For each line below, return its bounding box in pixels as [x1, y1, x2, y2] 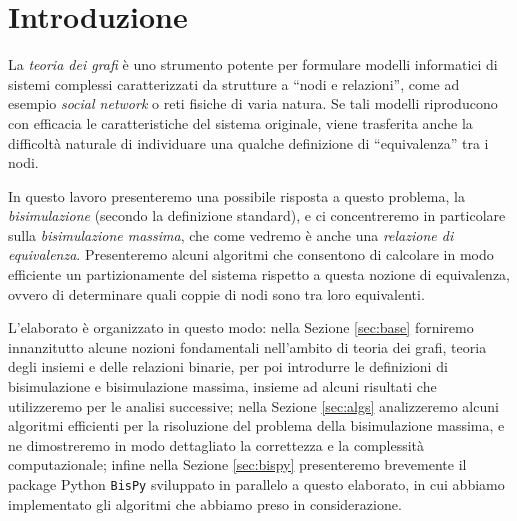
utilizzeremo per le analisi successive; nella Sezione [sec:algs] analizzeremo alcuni [8, 395, 499, 416]
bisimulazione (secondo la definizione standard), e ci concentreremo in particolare [8, 205, 506, 226]
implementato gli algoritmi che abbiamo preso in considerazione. [8, 493, 402, 514]
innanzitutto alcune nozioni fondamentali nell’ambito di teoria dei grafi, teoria [8, 336, 487, 357]
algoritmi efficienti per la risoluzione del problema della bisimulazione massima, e [8, 415, 505, 436]
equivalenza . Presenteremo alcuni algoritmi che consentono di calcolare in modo [8, 244, 494, 265]
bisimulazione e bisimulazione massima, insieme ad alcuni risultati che [8, 376, 437, 397]
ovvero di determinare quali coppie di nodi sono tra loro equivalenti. [8, 283, 425, 304]
